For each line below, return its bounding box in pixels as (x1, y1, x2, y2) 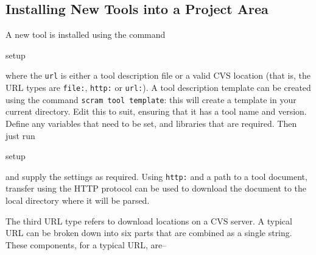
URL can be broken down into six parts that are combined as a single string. (5, 226, 292, 239)
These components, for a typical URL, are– (5, 238, 167, 251)
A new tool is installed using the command (5, 28, 166, 41)
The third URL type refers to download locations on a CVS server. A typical (5, 214, 292, 227)
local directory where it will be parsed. (5, 193, 150, 206)
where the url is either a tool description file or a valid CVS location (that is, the (5, 69, 311, 82)
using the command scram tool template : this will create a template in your (5, 93, 297, 106)
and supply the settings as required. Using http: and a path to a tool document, (5, 170, 307, 182)
